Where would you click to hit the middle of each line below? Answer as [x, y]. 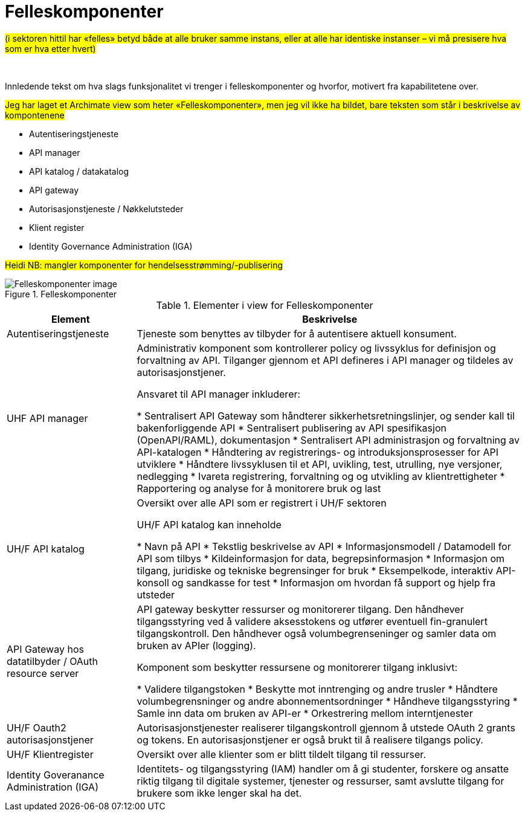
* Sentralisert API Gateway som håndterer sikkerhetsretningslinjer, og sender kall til [326, 416]
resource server [43, 673]
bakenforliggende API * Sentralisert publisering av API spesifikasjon [291, 428]
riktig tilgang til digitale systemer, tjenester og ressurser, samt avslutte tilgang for [320, 781]
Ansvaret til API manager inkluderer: [219, 394]
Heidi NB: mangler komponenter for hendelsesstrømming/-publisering [144, 265]
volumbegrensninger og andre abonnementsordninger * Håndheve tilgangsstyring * [327, 701]
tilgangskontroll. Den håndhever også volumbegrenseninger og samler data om [317, 633]
